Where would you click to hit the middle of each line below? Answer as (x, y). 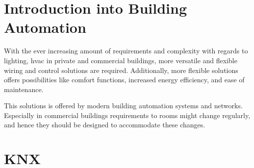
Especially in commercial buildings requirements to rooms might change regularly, (127, 115)
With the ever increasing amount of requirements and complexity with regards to (126, 51)
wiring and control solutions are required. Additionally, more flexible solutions (121, 70)
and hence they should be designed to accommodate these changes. (105, 125)
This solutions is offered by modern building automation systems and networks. (123, 106)
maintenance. (24, 89)
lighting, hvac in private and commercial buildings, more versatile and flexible (121, 60)
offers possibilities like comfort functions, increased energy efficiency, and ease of (124, 80)
